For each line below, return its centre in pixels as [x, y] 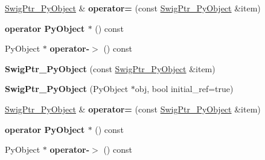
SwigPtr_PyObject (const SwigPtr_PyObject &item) [110, 68]
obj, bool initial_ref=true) [184, 89]
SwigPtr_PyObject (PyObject [67, 89]
